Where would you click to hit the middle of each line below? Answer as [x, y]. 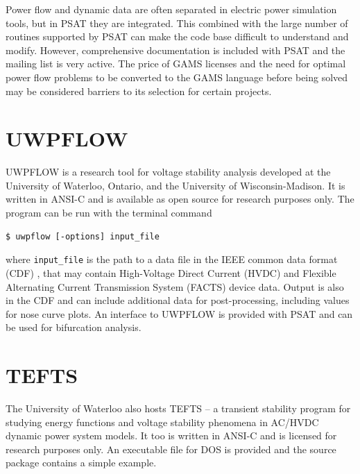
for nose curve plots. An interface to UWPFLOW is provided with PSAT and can [179, 313]
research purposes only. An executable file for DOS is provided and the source [171, 449]
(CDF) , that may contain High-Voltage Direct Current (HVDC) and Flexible [171, 272]
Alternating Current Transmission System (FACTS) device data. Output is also [175, 286]
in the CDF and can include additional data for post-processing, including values [178, 300]
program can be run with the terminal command [109, 213]
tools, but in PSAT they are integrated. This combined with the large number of [177, 23]
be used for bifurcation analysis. [74, 327]
